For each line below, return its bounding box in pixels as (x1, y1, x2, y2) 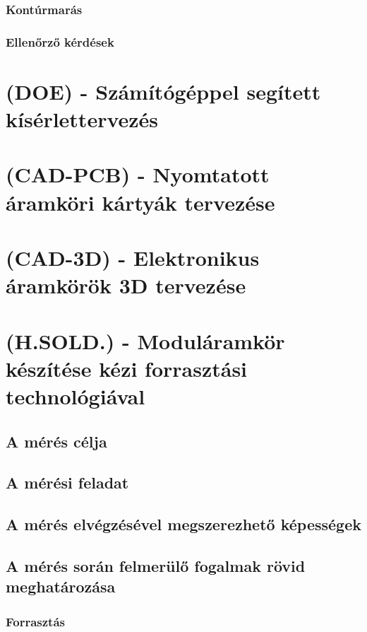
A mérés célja (6, 430, 107, 452)
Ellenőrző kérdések (6, 33, 114, 50)
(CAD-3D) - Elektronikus (6, 243, 260, 271)
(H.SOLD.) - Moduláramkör (6, 326, 285, 355)
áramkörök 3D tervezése (6, 271, 246, 300)
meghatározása (6, 575, 116, 597)
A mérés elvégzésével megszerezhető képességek (6, 513, 361, 535)
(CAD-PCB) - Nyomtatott (6, 160, 270, 189)
